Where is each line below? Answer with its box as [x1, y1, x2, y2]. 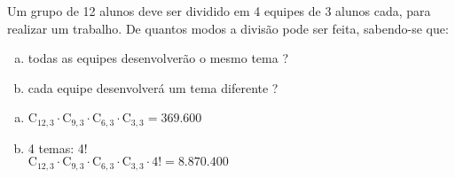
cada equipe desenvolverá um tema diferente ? [27, 78, 278, 97]
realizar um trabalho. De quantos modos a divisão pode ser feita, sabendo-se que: [7, 19, 449, 37]
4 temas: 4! [27, 138, 88, 157]
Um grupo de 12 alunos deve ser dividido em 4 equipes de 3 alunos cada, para [7, 2, 431, 19]
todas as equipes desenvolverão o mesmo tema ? [27, 49, 288, 67]
